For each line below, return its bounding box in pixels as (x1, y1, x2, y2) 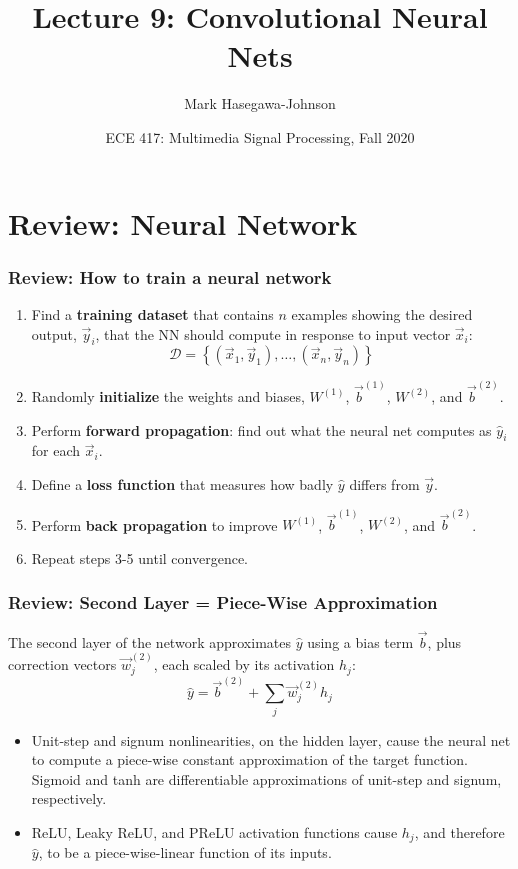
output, (31, 323, 77, 344)
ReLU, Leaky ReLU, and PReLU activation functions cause (31, 822, 398, 842)
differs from (349, 473, 420, 494)
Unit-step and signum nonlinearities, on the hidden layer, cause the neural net (31, 729, 511, 750)
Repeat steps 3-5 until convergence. (31, 547, 248, 568)
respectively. (31, 788, 107, 809)
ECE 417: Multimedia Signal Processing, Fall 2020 (105, 126, 415, 147)
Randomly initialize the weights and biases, (31, 385, 305, 406)
